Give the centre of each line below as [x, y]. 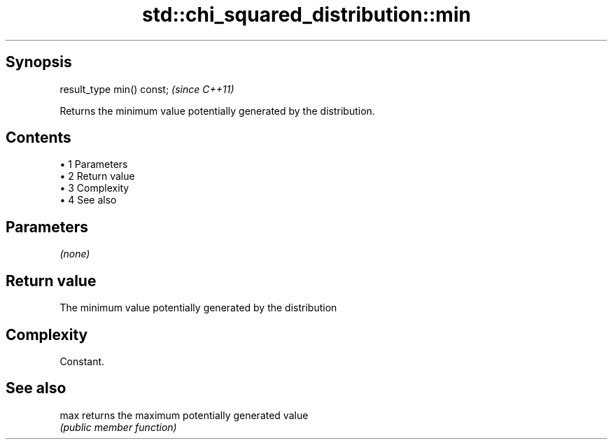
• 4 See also [88, 200]
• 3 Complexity [94, 188]
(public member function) [118, 427]
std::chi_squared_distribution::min [306, 15]
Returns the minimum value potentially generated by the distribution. [217, 111]
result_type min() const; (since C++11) [147, 89]
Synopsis [39, 62]
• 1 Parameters [94, 164]
